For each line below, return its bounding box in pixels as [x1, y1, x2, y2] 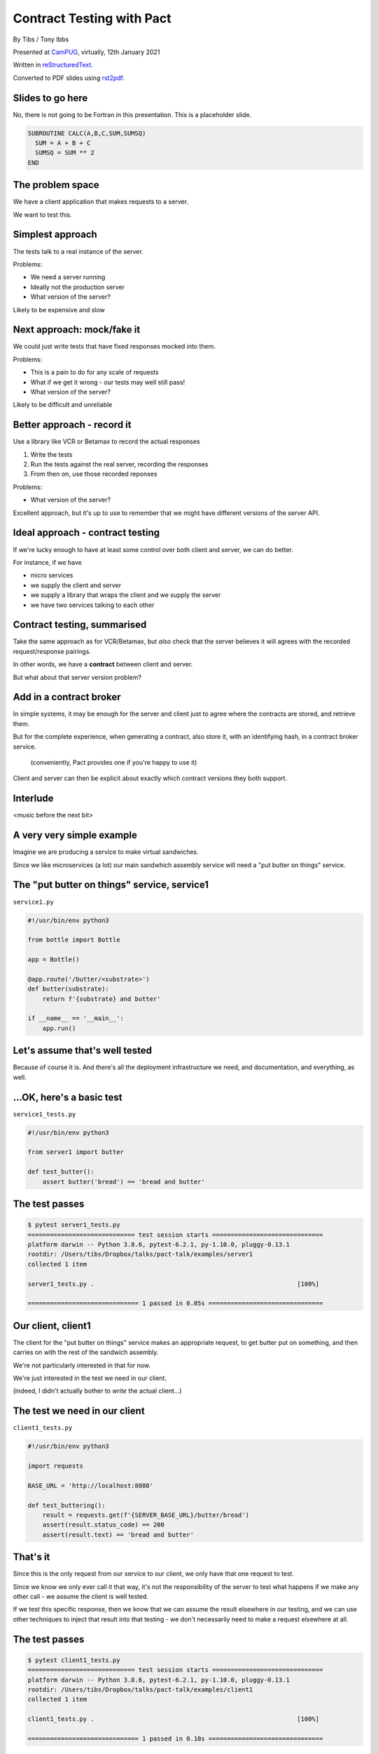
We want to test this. [13, 210, 73, 219]
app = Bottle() [27, 956, 80, 964]
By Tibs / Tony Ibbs [13, 35, 69, 43]
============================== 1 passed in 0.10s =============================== [27, 1734, 323, 1743]
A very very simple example [13, 829, 138, 841]
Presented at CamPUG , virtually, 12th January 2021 [13, 48, 160, 56]
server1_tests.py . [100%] [27, 1280, 320, 1287]
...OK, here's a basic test [13, 1091, 122, 1103]
